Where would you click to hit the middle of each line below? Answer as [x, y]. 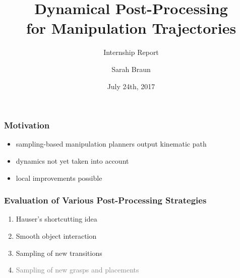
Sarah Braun [131, 69]
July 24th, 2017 [131, 86]
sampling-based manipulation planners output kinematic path [111, 144]
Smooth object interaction [56, 235]
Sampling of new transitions [59, 253]
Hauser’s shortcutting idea [56, 219]
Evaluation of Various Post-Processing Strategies [105, 200]
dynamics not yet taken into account [72, 160]
